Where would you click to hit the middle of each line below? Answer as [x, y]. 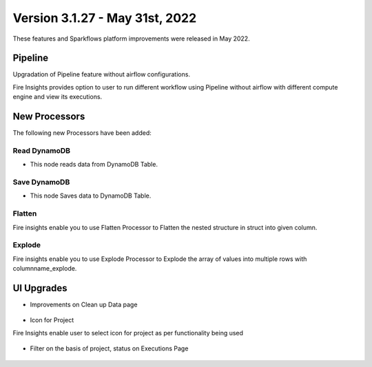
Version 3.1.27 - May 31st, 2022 [105, 18]
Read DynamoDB [42, 150]
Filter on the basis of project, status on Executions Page [109, 348]
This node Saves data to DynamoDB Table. [91, 196]
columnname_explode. [45, 269]
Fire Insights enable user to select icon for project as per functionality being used [128, 333]
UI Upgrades [40, 288]
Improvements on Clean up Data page [84, 304]
